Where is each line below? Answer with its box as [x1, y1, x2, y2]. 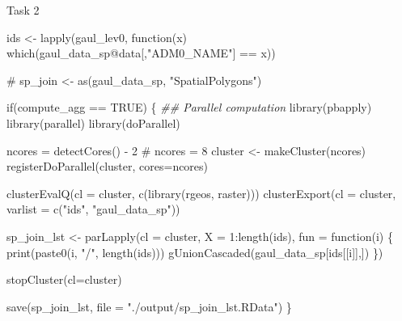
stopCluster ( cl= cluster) [6, 271, 122, 288]
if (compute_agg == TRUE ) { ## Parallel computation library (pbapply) [6, 99, 372, 116]
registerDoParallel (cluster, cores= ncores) [6, 158, 209, 175]
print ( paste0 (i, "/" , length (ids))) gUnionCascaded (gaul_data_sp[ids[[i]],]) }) [6, 243, 383, 260]
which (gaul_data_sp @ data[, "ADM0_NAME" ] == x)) [6, 44, 276, 61]
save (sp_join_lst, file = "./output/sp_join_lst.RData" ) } [6, 298, 292, 315]
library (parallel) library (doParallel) [6, 114, 180, 131]
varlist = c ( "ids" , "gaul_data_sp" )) [6, 201, 180, 218]
